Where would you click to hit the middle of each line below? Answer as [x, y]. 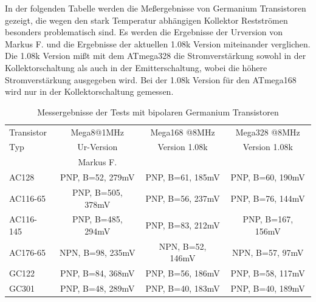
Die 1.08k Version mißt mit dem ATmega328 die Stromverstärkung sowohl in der [156, 56]
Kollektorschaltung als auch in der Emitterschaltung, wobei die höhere [136, 67]
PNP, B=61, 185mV [183, 177]
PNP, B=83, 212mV [183, 225]
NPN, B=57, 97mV [268, 252]
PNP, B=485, [97, 219]
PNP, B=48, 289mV [98, 288]
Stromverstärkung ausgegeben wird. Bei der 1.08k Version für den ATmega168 [151, 79]
